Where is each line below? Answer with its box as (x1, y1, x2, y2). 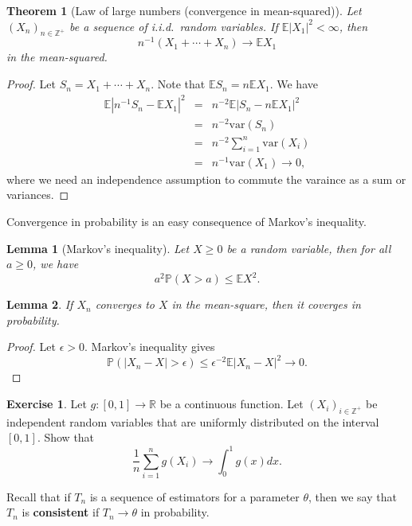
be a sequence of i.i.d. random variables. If (69, 18, 278, 34)
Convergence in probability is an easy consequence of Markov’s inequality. (6, 212, 367, 229)
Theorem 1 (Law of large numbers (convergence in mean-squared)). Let (6, 2, 362, 18)
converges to (95, 296, 155, 313)
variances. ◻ (6, 186, 69, 203)
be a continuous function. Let (159, 395, 304, 412)
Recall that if (6, 488, 71, 505)
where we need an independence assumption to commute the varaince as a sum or (6, 170, 406, 187)
